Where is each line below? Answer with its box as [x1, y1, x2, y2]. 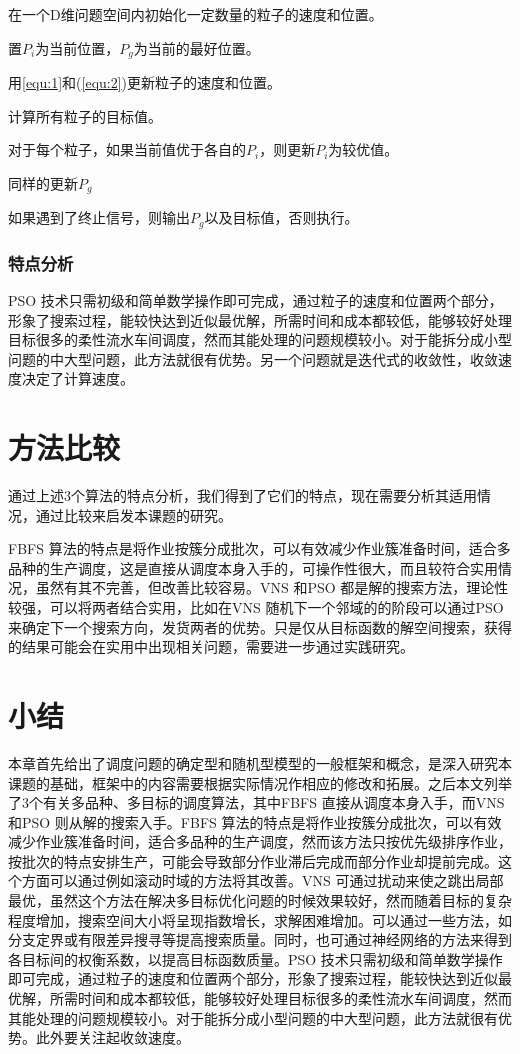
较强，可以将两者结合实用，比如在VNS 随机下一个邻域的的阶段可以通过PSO [8, 597, 504, 618]
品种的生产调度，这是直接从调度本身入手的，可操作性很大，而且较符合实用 [8, 557, 498, 578]
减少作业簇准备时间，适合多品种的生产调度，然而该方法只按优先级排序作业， [8, 831, 512, 852]
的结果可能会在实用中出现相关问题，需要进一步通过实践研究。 [8, 636, 414, 657]
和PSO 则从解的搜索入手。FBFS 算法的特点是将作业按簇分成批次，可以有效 [8, 811, 502, 832]
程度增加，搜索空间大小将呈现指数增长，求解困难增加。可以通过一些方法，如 [8, 909, 512, 930]
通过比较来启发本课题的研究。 [35, 504, 232, 525]
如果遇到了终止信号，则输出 [8, 207, 190, 228]
